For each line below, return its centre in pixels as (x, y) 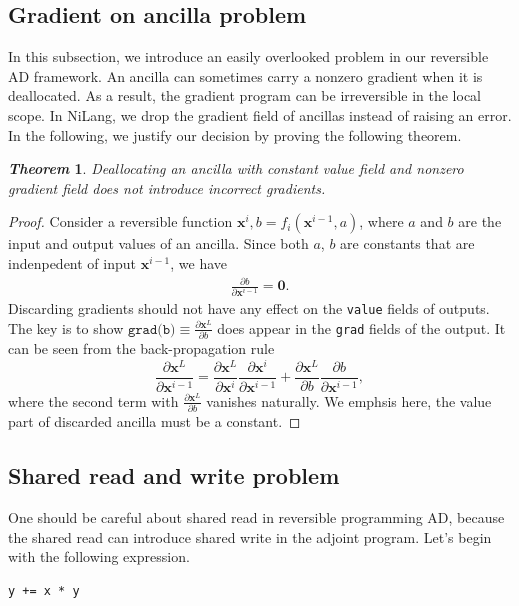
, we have (199, 262)
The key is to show (66, 327)
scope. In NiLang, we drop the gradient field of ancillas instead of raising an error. (260, 114)
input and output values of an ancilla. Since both (158, 243)
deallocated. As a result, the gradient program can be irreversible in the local (245, 95)
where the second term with (93, 400)
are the (480, 221)
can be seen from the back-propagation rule (141, 348)
